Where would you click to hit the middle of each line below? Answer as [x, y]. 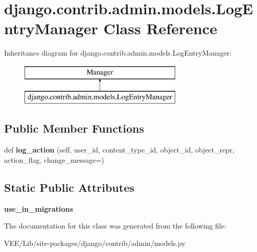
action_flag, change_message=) [54, 159]
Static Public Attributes [69, 187]
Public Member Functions [74, 128]
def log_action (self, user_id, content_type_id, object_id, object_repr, [119, 150]
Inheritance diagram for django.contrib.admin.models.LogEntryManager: [118, 53]
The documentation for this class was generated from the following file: [115, 226]
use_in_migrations [39, 208]
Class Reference [160, 28]
